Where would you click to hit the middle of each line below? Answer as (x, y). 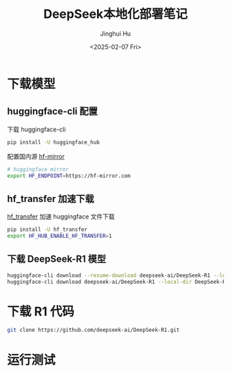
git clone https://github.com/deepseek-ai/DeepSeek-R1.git (93, 330)
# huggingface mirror (38, 169)
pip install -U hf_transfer (47, 230)
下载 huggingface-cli (37, 129)
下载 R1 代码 (41, 312)
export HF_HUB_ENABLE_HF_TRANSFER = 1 (59, 236)
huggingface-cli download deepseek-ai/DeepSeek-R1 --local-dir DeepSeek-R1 (118, 282)
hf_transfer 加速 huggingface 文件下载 (61, 216)
